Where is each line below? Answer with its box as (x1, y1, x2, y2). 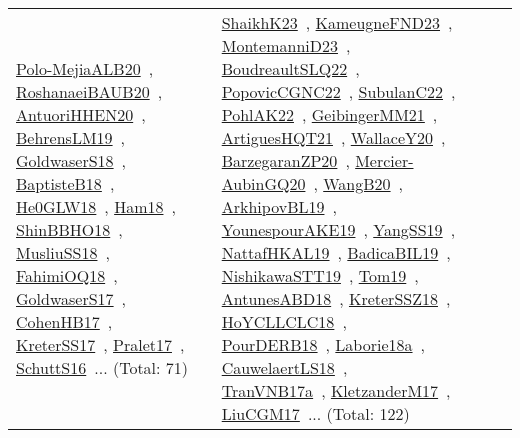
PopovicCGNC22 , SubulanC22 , (221, 80, 456, 103)
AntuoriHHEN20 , (16, 103, 146, 126)
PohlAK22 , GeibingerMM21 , (221, 103, 438, 126)
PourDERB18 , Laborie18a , (221, 333, 425, 356)
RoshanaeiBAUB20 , (16, 80, 163, 103)
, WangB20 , (313, 172, 404, 195)
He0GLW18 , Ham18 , (16, 195, 176, 218)
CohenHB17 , (16, 310, 113, 333)
